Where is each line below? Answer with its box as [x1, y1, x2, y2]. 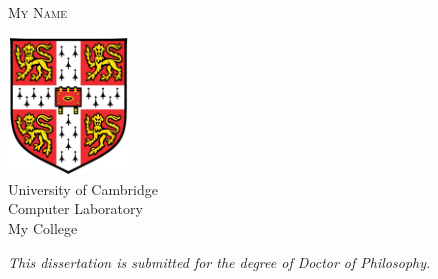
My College [8, 218, 78, 239]
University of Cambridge [8, 178, 158, 199]
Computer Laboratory [8, 198, 143, 219]
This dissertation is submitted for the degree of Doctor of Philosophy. [8, 251, 431, 272]
